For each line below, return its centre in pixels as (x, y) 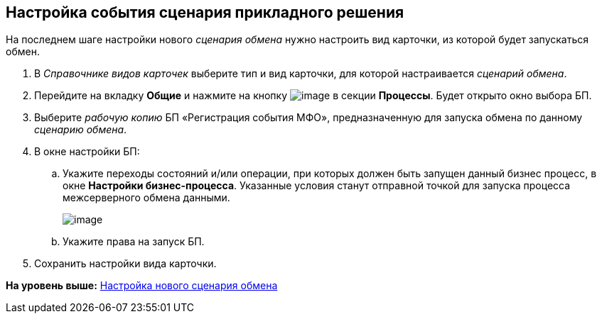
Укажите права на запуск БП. (134, 242)
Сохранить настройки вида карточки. (125, 264)
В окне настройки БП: (87, 152)
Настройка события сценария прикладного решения (205, 12)
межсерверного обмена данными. (146, 198)
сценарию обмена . (81, 130)
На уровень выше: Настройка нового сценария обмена (142, 286)
